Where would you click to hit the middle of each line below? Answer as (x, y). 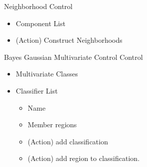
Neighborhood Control (38, 6)
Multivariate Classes (47, 74)
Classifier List (37, 90)
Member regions (52, 124)
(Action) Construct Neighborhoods (69, 40)
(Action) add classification (68, 141)
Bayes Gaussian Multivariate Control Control (73, 57)
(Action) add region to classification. (84, 158)
